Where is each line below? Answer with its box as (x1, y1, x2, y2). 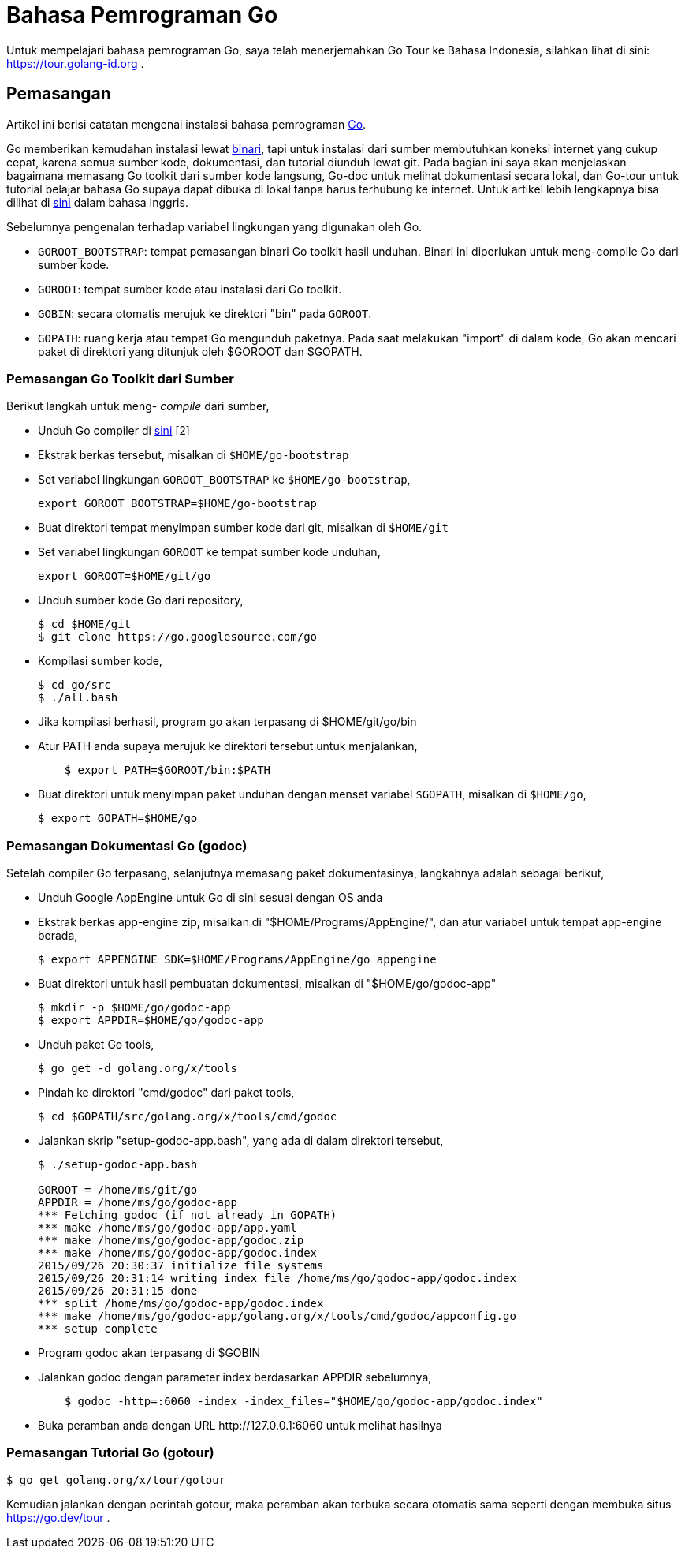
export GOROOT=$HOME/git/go (38, 570, 211, 583)
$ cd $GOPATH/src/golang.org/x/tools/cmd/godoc (38, 1110, 337, 1123)
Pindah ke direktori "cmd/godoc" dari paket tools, (38, 1086, 295, 1100)
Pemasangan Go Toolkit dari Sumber (6, 370, 234, 387)
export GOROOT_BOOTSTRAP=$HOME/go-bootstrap (38, 497, 318, 510)
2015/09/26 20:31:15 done (38, 1284, 198, 1298)
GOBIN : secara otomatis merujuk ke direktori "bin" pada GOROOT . (38, 306, 372, 320)
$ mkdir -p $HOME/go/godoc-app (38, 1001, 231, 1015)
